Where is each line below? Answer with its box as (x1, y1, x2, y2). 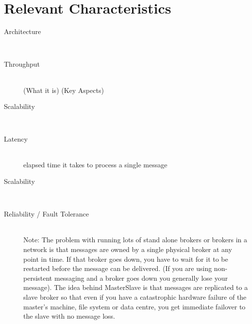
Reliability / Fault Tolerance (4, 209, 89, 219)
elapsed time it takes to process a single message (23, 160, 168, 170)
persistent (23, 272, 52, 283)
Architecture (4, 26, 41, 36)
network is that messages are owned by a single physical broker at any (23, 244, 232, 254)
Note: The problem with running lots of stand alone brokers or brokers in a (23, 234, 248, 245)
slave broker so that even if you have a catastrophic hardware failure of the (23, 292, 247, 302)
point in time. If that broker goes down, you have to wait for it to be (23, 253, 228, 264)
